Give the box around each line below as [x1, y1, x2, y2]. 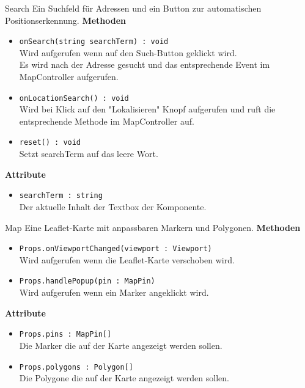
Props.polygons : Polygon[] [19, 362, 133, 372]
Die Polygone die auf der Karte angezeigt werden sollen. [19, 372, 229, 384]
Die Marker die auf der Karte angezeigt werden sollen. [19, 339, 222, 351]
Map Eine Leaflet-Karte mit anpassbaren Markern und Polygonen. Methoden [5, 221, 301, 233]
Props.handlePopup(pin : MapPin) [19, 277, 155, 286]
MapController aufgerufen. [19, 70, 119, 83]
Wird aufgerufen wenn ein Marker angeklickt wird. [19, 286, 209, 299]
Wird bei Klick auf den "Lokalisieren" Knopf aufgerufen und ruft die [19, 103, 276, 115]
